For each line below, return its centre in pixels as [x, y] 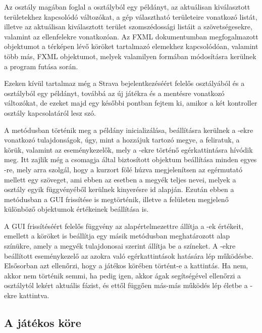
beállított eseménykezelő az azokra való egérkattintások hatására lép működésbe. [129, 255]
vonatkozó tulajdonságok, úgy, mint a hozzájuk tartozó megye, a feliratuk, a [122, 140]
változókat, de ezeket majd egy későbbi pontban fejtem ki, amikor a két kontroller [131, 103]
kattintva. [34, 295]
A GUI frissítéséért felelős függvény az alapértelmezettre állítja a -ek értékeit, [124, 226]
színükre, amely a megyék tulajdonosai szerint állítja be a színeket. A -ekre [120, 246]
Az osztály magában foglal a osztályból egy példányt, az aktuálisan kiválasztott [127, 7]
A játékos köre [43, 323]
